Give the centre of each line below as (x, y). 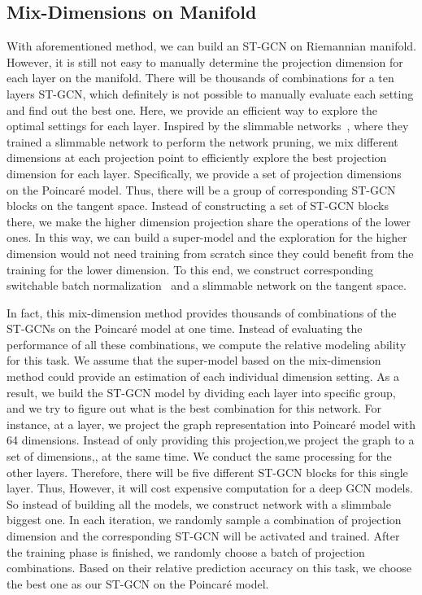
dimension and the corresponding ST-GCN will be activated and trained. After (203, 536)
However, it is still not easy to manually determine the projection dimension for (205, 61)
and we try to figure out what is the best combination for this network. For (194, 408)
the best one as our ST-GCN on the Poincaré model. (138, 583)
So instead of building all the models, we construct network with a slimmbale (199, 503)
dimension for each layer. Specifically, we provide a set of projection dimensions (204, 173)
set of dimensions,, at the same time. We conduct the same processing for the (199, 456)
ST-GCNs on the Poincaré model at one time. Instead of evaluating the (185, 328)
